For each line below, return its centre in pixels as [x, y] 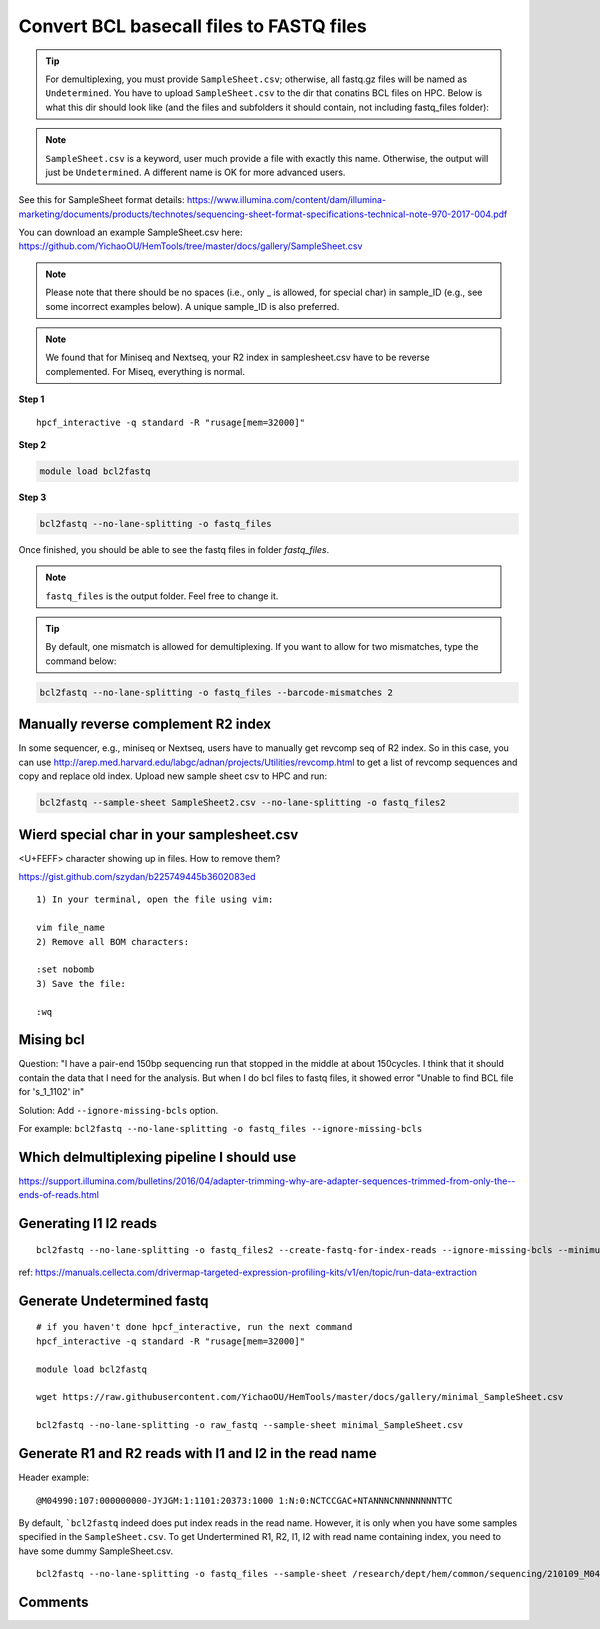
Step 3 [32, 497]
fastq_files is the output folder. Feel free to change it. [162, 596]
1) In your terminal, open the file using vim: [155, 899]
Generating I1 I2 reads [87, 1223]
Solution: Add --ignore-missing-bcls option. [118, 1110]
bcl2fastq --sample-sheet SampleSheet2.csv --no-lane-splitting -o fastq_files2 [242, 803]
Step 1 [31, 399]
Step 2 [32, 444]
